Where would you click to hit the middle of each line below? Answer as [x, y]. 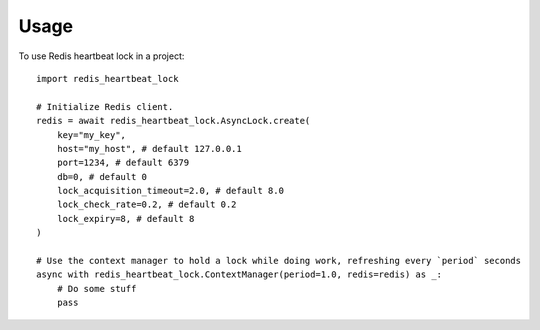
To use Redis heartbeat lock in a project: [101, 56]
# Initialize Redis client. [105, 106]
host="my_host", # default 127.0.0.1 [149, 148]
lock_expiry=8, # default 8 [125, 218]
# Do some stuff [96, 288]
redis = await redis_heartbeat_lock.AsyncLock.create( [173, 121]
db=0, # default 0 [102, 176]
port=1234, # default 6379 [123, 163]
